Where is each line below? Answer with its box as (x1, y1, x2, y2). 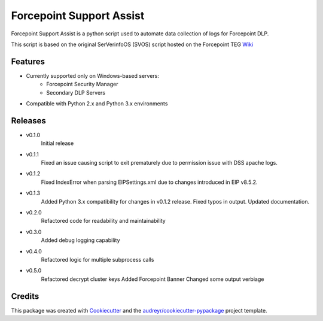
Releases (11, 116, 46, 126)
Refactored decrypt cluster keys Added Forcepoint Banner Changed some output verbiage (41, 275, 264, 283)
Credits (11, 291, 39, 301)
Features (11, 56, 45, 66)
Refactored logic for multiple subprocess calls (41, 256, 154, 263)
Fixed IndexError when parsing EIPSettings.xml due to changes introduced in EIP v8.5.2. (41, 178, 258, 186)
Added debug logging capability (41, 237, 120, 244)
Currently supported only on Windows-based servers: (26, 72, 160, 79)
